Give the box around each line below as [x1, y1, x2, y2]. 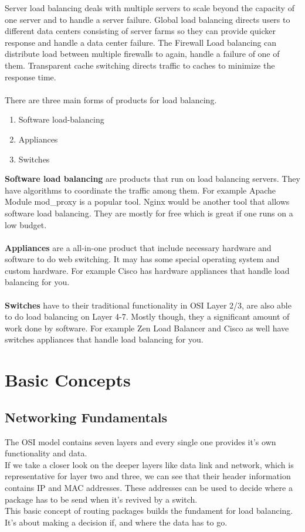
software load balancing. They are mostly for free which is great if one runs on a [5, 206, 293, 219]
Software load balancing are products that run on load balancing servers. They [5, 172, 300, 185]
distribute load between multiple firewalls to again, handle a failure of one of [5, 48, 280, 60]
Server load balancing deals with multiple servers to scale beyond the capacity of [5, 2, 294, 13]
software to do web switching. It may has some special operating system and [5, 253, 280, 265]
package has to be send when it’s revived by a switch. [5, 493, 198, 505]
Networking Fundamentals [5, 408, 167, 426]
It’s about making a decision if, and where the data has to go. [5, 516, 228, 528]
